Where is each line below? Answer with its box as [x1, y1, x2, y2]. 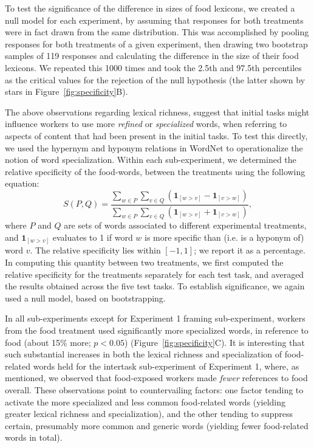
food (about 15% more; [5, 336, 91, 348]
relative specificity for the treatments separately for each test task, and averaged [5, 267, 304, 280]
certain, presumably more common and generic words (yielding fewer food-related [5, 419, 309, 432]
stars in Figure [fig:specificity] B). [5, 85, 128, 98]
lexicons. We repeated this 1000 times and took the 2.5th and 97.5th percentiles [5, 61, 302, 74]
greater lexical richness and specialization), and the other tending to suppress [5, 407, 293, 420]
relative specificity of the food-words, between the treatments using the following [5, 165, 305, 177]
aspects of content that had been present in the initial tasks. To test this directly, [5, 129, 308, 142]
